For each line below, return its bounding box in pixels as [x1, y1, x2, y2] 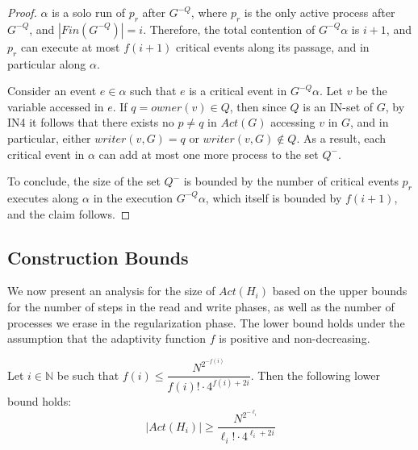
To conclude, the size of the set [7, 173, 161, 190]
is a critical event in [189, 82, 287, 99]
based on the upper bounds [272, 282, 408, 299]
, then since [229, 98, 286, 115]
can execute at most [20, 38, 120, 55]
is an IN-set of [303, 98, 374, 115]
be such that [56, 366, 119, 383]
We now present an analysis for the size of [7, 282, 215, 299]
